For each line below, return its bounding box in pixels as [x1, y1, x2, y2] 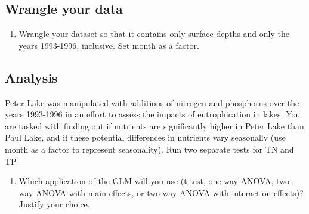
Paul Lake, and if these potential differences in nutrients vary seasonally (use [5, 131, 286, 144]
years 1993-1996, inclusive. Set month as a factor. [18, 39, 199, 51]
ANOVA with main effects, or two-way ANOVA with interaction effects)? [36, 186, 304, 199]
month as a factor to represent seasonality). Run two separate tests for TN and [5, 142, 294, 155]
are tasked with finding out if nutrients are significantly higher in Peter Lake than [5, 119, 304, 132]
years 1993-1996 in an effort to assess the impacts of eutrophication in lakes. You [5, 108, 301, 120]
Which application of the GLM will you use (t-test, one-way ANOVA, [18, 175, 274, 187]
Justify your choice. [18, 198, 90, 210]
